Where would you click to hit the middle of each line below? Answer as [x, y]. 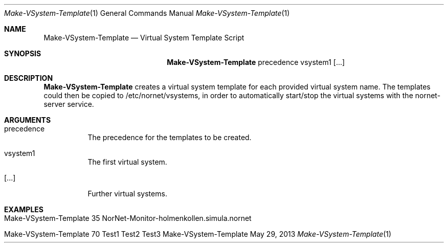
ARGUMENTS [28, 120]
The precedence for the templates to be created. [170, 137]
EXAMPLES [24, 209]
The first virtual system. [127, 162]
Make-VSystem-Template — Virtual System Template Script [144, 38]
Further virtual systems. [127, 194]
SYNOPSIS [23, 53]
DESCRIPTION [29, 78]
